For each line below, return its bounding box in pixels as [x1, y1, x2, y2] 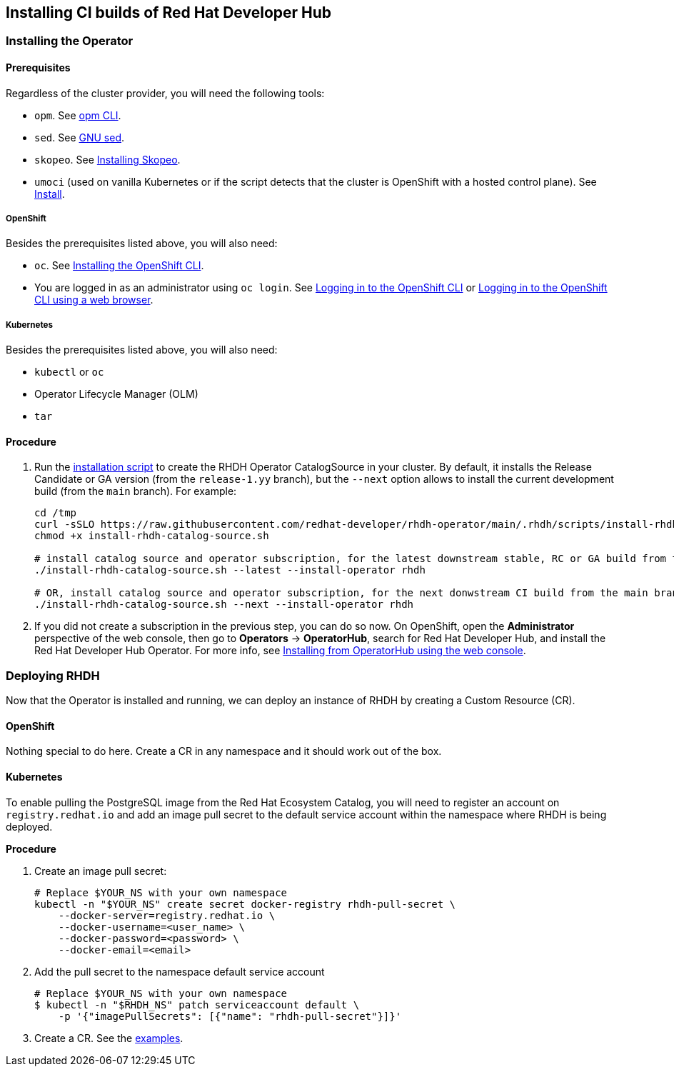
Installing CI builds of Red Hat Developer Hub [6, 4, 332, 21]
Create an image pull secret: [34, 864, 167, 877]
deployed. [6, 820, 53, 833]
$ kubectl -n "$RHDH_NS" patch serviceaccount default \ [34, 998, 360, 1011]
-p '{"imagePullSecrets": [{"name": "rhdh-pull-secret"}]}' [58, 1010, 402, 1022]
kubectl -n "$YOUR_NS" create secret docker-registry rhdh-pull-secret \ [34, 898, 456, 910]
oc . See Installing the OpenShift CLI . [34, 259, 204, 272]
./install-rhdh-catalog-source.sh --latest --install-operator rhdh [34, 564, 426, 576]
